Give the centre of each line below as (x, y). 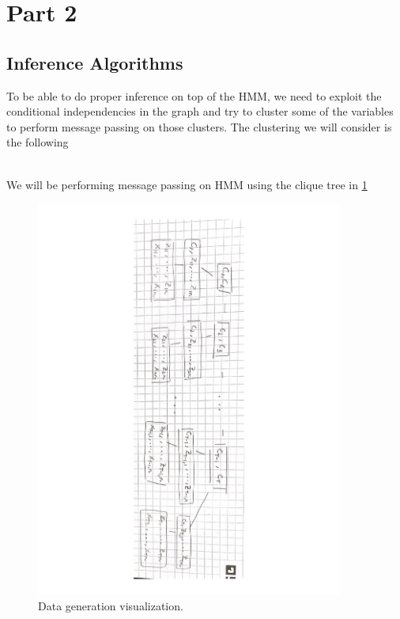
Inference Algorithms (95, 62)
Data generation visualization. (111, 605)
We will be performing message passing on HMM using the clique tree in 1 (187, 184)
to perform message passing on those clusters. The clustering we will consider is (199, 126)
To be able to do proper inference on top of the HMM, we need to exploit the (194, 95)
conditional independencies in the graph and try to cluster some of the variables (200, 111)
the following (38, 142)
